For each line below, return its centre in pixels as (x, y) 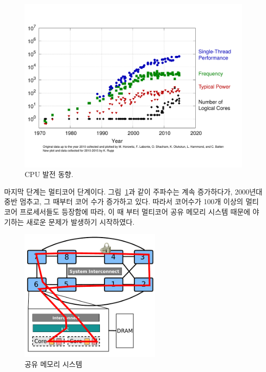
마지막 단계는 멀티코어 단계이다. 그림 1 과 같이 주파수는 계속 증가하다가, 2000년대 (133, 191)
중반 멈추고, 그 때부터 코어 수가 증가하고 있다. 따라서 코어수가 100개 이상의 (124, 201)
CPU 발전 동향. (49, 174)
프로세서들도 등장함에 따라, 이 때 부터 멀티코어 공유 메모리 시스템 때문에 (135, 211)
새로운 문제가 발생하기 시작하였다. (80, 221)
